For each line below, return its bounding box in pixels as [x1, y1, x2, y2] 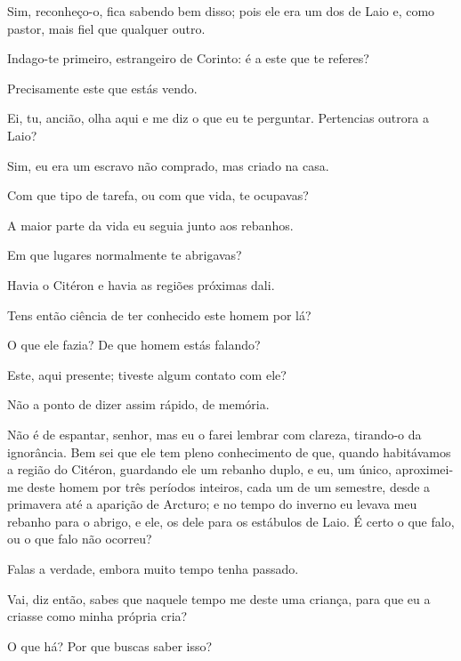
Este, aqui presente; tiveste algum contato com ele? [7, 365, 287, 383]
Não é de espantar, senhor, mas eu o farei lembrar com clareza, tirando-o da [7, 424, 422, 443]
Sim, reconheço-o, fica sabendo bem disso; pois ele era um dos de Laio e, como [7, 2, 435, 20]
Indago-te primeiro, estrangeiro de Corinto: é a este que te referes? [7, 49, 369, 68]
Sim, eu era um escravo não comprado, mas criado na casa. [7, 156, 329, 174]
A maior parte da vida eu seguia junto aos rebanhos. [7, 215, 294, 234]
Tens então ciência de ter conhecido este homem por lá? [7, 305, 311, 324]
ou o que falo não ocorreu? [7, 529, 152, 548]
